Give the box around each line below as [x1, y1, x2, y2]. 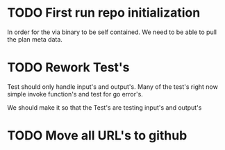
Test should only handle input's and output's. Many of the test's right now [7, 82, 219, 91]
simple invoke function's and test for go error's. [7, 90, 144, 98]
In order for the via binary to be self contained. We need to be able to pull [7, 28, 217, 36]
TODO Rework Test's [7, 60, 130, 76]
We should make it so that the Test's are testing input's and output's [7, 103, 202, 112]
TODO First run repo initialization [7, 5, 201, 21]
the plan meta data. [7, 35, 62, 43]
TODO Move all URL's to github [7, 128, 187, 144]
